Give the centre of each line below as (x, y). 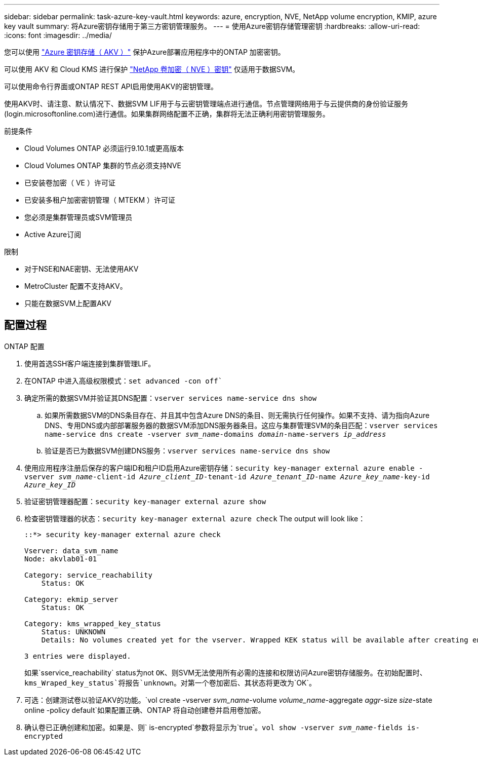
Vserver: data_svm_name (71, 550)
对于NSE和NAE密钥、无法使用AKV (82, 269)
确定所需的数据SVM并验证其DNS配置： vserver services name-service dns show (171, 398)
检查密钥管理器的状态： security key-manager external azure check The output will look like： (195, 518)
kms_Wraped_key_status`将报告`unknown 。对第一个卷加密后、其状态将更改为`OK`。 (170, 682)
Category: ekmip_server (71, 599)
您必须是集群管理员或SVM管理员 (78, 217)
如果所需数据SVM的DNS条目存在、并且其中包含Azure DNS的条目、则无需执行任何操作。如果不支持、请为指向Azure (237, 415)
